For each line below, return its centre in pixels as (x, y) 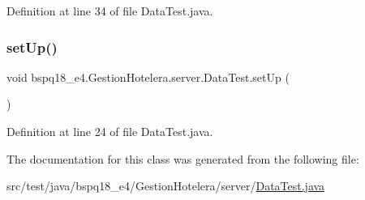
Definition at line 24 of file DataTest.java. (110, 131)
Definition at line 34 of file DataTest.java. (110, 11)
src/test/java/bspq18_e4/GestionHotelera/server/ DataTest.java (166, 186)
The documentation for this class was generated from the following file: (183, 158)
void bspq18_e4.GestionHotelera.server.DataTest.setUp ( (148, 77)
